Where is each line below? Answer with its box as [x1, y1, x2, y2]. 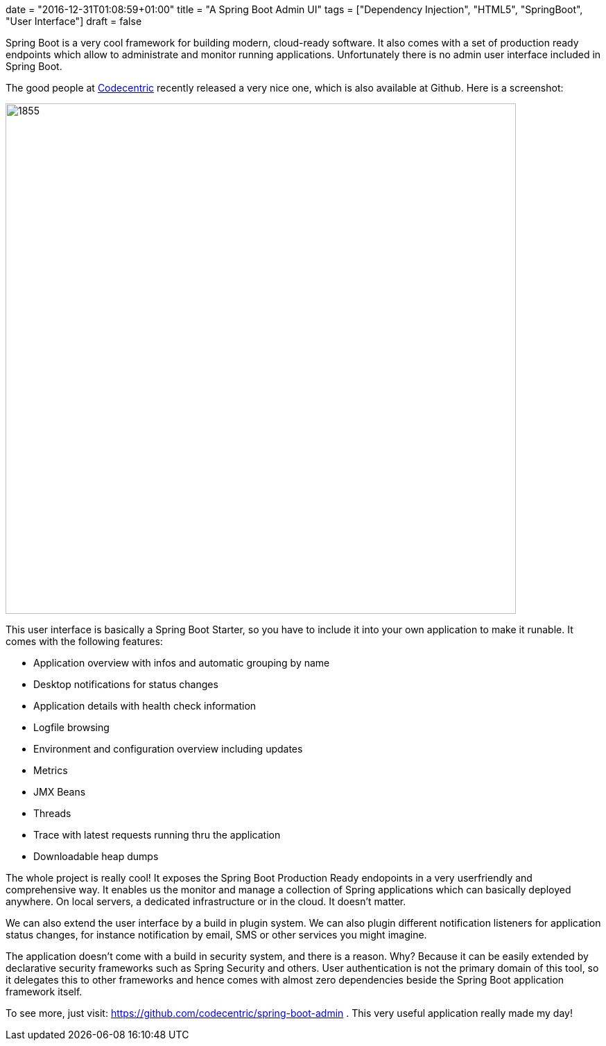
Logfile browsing [33, 721, 110, 733]
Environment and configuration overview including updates [33, 743, 303, 755]
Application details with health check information [33, 700, 257, 712]
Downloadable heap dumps [33, 850, 159, 862]
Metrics [33, 764, 68, 776]
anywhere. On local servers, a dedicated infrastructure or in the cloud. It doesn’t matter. [6, 895, 406, 907]
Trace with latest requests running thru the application [33, 829, 281, 841]
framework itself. [6, 986, 83, 997]
